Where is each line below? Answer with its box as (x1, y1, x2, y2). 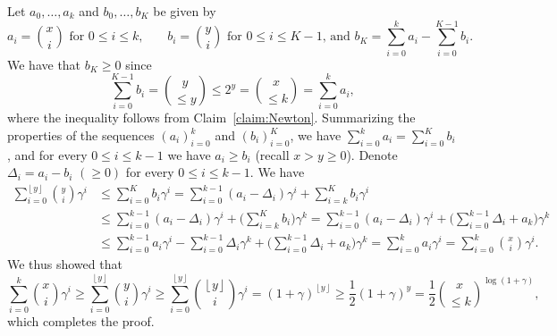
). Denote (346, 145, 398, 164)
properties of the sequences (7, 126, 155, 145)
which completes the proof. (7, 311, 155, 330)
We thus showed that (7, 255, 122, 273)
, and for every (7, 145, 88, 164)
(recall (255, 145, 290, 164)
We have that (7, 55, 81, 73)
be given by (153, 2, 216, 20)
